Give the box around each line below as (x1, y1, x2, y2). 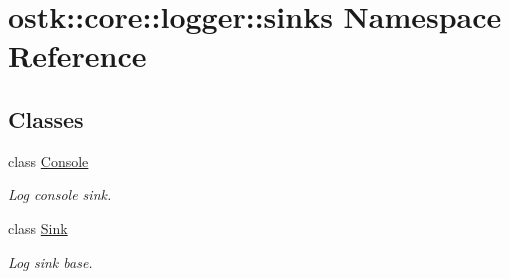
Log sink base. (8, 251, 93, 272)
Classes (8, 103, 84, 134)
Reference (8, 35, 147, 76)
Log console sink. (8, 184, 112, 205)
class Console (8, 150, 89, 171)
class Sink (8, 217, 68, 238)
